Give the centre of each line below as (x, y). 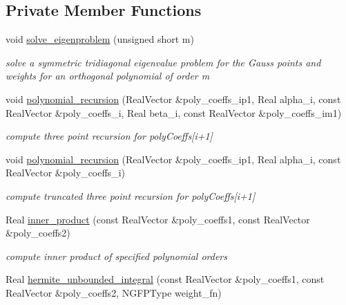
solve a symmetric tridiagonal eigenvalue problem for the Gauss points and (163, 62)
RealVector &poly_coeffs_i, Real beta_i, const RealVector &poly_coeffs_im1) (174, 112)
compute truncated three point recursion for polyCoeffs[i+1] (131, 195)
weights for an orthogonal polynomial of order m (108, 76)
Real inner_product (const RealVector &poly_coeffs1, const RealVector (158, 219)
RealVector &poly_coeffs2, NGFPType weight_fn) (114, 292)
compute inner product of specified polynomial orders (116, 256)
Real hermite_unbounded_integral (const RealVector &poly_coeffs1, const (165, 279)
